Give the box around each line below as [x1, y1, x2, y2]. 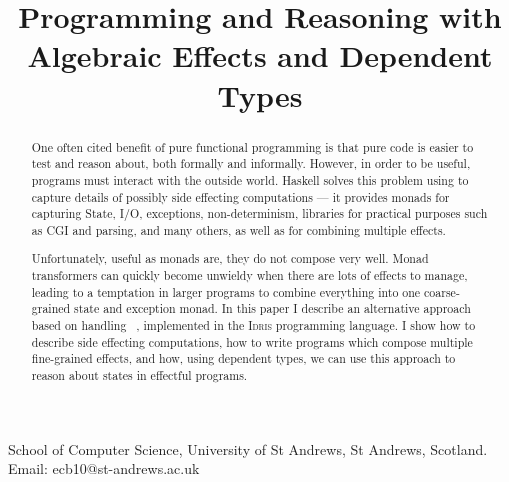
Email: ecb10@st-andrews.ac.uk [8, 458, 200, 479]
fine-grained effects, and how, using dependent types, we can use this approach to [31, 350, 456, 367]
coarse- [424, 283, 460, 300]
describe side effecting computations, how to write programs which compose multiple [31, 333, 473, 350]
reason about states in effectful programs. [31, 366, 248, 383]
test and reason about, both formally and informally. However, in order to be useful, [31, 155, 471, 172]
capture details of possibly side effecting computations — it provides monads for [31, 188, 450, 205]
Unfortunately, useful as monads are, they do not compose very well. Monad [31, 250, 429, 267]
